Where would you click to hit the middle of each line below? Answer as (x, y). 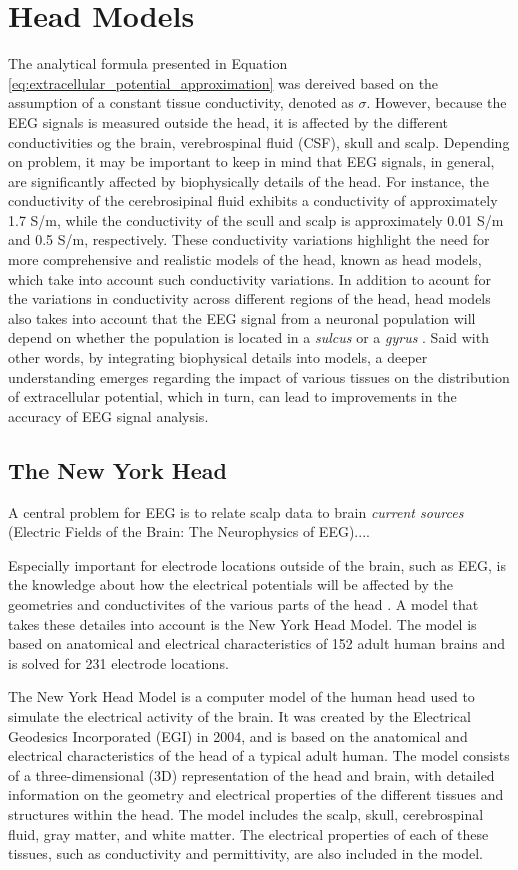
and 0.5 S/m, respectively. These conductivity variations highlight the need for (249, 239)
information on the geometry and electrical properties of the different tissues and (256, 794)
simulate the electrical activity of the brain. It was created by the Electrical (239, 715)
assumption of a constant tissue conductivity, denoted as (181, 102)
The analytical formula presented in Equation (148, 63)
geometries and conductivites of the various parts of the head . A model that (243, 603)
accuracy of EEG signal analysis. (108, 415)
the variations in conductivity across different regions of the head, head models (249, 298)
